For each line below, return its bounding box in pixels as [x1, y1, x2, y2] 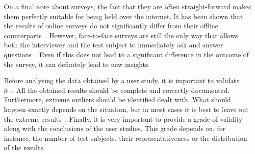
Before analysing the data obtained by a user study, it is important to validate [4, 75, 240, 86]
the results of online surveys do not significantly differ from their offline [4, 21, 218, 31]
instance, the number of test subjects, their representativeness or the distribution [4, 132, 247, 143]
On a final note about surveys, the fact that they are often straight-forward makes [4, 1, 251, 11]
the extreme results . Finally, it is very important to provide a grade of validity [4, 113, 243, 124]
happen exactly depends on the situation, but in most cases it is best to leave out [4, 104, 249, 114]
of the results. [4, 142, 45, 153]
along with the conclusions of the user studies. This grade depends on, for [4, 123, 226, 133]
